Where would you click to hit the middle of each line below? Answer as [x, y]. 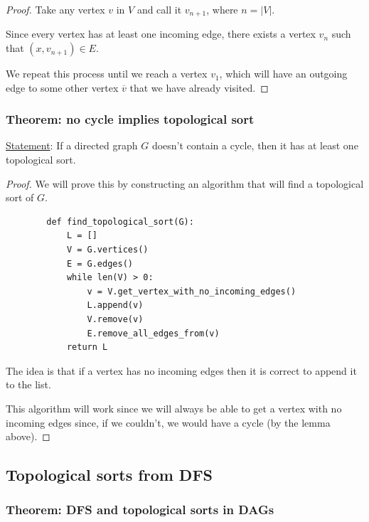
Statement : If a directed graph [72, 145]
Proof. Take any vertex [55, 9]
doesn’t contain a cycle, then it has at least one [255, 145]
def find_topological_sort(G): [120, 222]
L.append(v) [115, 305]
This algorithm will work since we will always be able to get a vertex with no [174, 408]
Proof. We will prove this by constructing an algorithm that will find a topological [185, 183]
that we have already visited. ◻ [199, 87]
